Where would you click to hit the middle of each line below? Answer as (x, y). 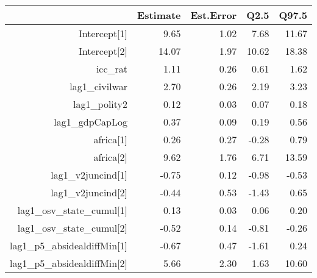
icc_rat (112, 69)
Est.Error (214, 15)
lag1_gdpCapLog (91, 122)
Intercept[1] (103, 33)
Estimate (159, 15)
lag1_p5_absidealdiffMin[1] (69, 245)
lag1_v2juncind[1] (89, 175)
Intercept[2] (103, 51)
